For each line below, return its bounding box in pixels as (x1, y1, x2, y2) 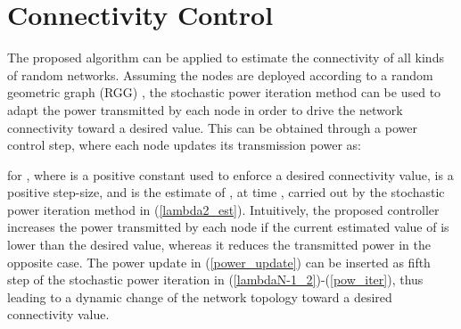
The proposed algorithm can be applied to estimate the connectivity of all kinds (7, 48, 444, 67)
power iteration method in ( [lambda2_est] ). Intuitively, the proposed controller (7, 200, 440, 218)
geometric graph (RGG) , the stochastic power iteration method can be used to (7, 83, 441, 102)
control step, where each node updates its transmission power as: (7, 136, 361, 154)
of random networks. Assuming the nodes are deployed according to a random (7, 65, 433, 84)
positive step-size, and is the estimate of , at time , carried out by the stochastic (7, 183, 445, 202)
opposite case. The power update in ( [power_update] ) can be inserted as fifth (7, 252, 431, 271)
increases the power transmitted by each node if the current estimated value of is (7, 218, 449, 236)
